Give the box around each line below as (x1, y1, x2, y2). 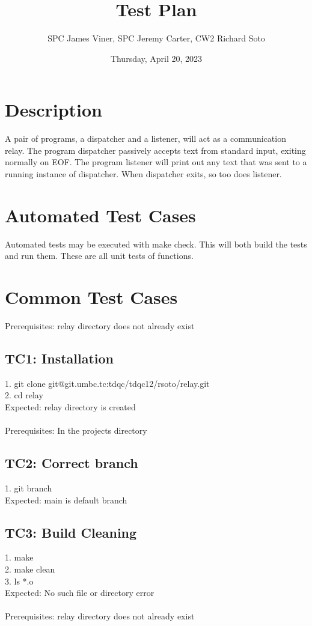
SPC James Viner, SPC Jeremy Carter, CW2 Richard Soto (47, 32, 265, 44)
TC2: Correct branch (5, 454, 138, 472)
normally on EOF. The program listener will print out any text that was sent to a (5, 156, 307, 168)
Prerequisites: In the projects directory (5, 424, 147, 437)
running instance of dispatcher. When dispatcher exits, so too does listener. (5, 168, 282, 180)
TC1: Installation (5, 349, 114, 368)
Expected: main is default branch (5, 493, 127, 506)
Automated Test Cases (5, 202, 196, 227)
